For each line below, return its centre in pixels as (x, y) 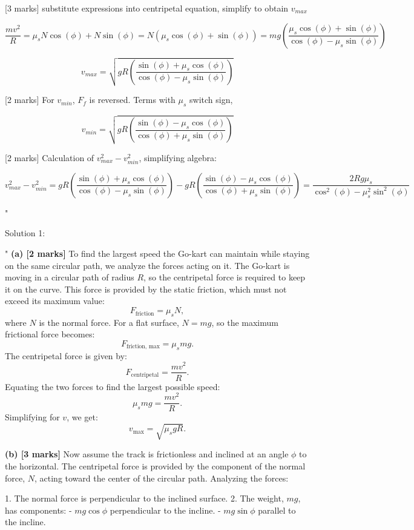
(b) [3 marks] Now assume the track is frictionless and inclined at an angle (147, 454)
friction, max (143, 347)
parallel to (277, 510)
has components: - (38, 510)
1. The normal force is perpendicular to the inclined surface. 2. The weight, (144, 498)
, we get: (82, 417)
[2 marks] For (30, 100)
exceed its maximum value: (55, 301)
